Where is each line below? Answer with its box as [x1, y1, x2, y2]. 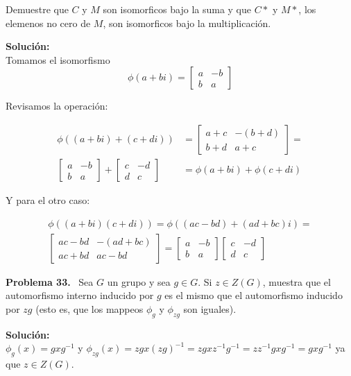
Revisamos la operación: [6, 99, 108, 113]
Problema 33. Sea [6, 274, 94, 289]
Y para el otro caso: [6, 193, 90, 207]
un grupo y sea [107, 274, 171, 289]
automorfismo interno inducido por [6, 288, 154, 302]
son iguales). [183, 301, 237, 316]
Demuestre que [6, 2, 69, 16]
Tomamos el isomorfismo [6, 52, 110, 67]
